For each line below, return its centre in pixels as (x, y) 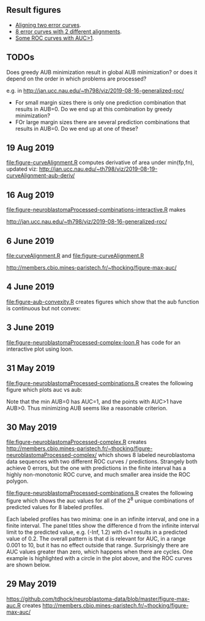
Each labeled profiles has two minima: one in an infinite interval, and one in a (103, 519)
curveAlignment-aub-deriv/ (41, 176)
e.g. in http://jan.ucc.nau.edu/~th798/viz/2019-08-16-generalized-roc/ (95, 90)
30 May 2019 (32, 427)
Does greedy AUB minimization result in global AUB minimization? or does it (102, 72)
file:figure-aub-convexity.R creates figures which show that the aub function (103, 302)
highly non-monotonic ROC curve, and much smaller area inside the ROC (99, 475)
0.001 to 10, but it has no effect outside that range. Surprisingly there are (98, 545)
